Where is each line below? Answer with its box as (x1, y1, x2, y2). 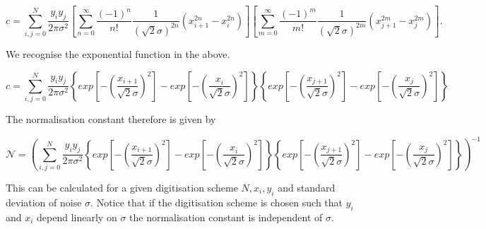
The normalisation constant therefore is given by (6, 112, 216, 127)
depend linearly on (37, 209, 117, 224)
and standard (278, 180, 336, 194)
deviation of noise (6, 194, 82, 209)
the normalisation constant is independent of (129, 209, 323, 224)
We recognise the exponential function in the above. (6, 47, 230, 61)
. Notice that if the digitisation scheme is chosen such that (90, 194, 343, 209)
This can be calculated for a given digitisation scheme (6, 180, 238, 194)
